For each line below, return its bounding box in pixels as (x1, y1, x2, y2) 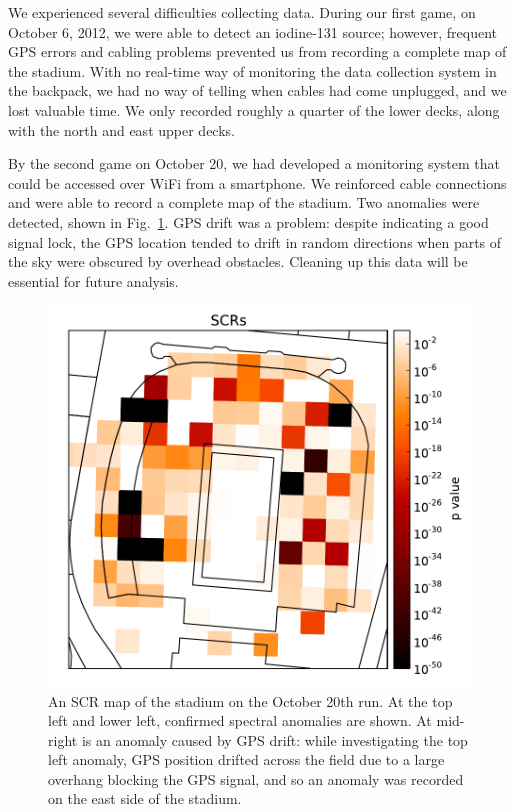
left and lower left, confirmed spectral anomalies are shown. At (48, 710, 432, 731)
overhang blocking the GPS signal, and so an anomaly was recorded (48, 768, 464, 789)
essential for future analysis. (8, 270, 179, 291)
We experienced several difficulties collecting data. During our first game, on (8, 2, 476, 22)
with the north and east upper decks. (8, 119, 235, 140)
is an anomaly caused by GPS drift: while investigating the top (81, 729, 468, 750)
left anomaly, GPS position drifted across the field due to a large (48, 749, 445, 770)
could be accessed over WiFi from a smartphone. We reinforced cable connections (8, 172, 507, 193)
